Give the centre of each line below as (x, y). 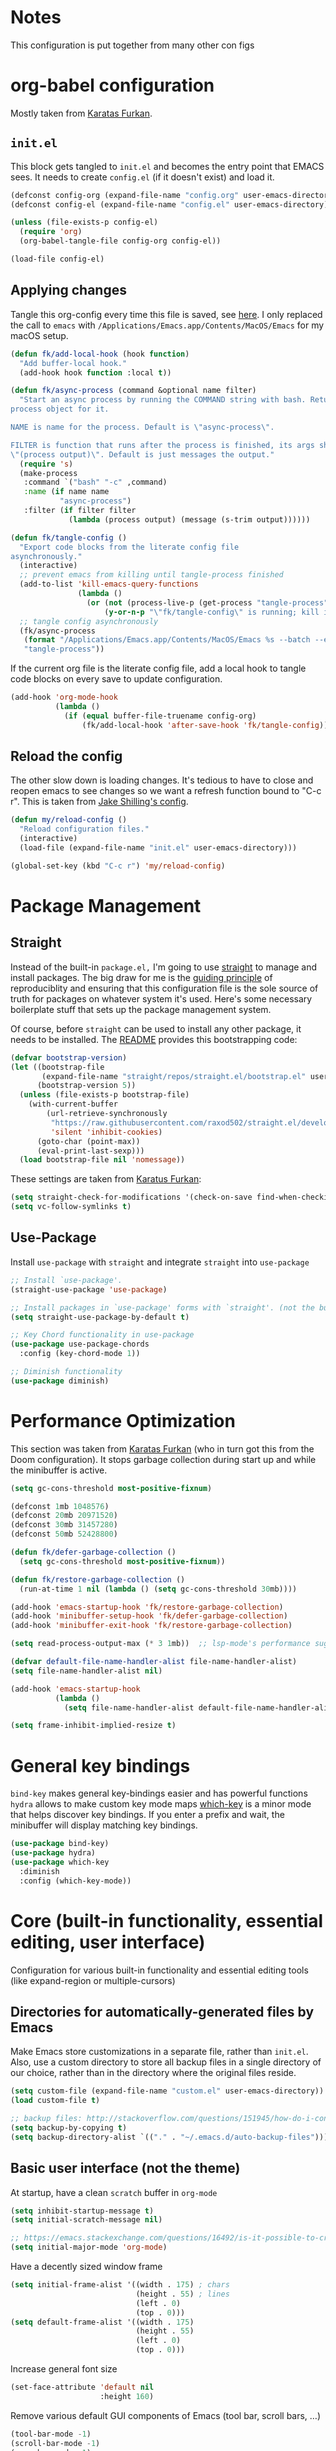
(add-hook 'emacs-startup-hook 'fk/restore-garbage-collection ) (147, 1607)
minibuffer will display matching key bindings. (104, 1825)
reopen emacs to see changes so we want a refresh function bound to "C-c (166, 791)
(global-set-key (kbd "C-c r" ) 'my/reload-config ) (118, 866)
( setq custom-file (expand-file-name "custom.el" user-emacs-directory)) (167, 2091)
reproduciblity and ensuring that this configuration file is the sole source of (164, 988)
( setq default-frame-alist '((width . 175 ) (102, 2322)
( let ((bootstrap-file (57, 1067)
